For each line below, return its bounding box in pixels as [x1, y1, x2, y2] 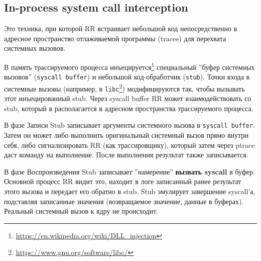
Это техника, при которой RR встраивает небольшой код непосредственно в [4, 23, 237, 34]
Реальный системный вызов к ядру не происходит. [4, 206, 159, 216]
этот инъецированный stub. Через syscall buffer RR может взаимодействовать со [4, 93, 251, 104]
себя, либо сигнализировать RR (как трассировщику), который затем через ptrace [4, 139, 255, 150]
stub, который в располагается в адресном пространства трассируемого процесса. [4, 103, 253, 113]
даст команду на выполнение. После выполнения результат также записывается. [4, 149, 248, 160]
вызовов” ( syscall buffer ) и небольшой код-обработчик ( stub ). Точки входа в [4, 71, 250, 82]
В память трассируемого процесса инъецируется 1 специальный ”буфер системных [4, 60, 255, 72]
